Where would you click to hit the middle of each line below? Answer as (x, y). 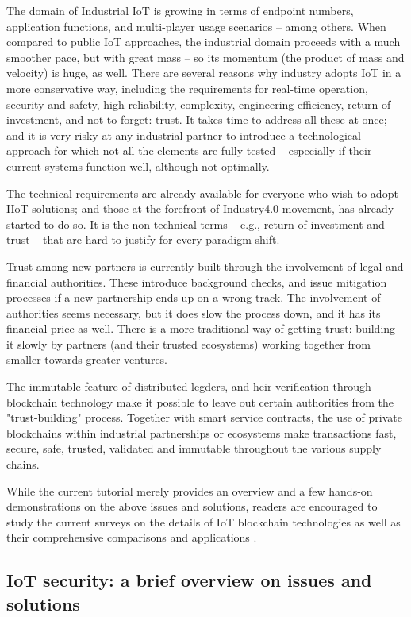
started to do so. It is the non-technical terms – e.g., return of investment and (196, 224)
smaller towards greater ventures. (87, 359)
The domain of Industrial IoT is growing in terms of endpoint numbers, (180, 10)
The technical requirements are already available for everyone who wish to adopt (202, 193)
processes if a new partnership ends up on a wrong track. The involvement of (194, 297)
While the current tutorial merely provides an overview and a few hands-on (190, 490)
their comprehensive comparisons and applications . (132, 537)
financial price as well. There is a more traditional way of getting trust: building (201, 328)
